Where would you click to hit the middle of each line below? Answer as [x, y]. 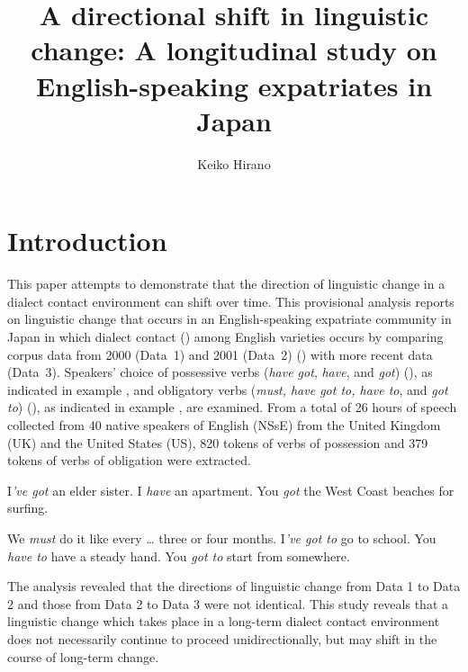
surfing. [28, 508]
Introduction [87, 241]
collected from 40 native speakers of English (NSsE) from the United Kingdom [224, 424]
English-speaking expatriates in [234, 85]
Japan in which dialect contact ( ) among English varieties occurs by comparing [225, 336]
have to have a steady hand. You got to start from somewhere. [179, 556]
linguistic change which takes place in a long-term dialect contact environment [224, 621]
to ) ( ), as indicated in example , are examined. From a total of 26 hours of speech [232, 407]
